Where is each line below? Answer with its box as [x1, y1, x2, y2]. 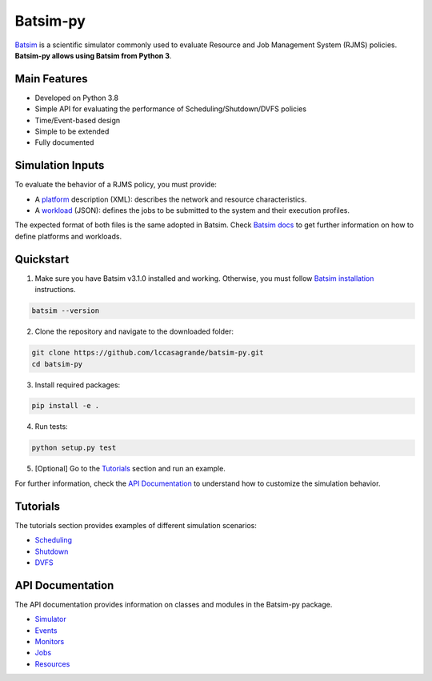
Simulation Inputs [14, 158, 105, 172]
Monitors [34, 636, 65, 646]
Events [34, 625, 58, 635]
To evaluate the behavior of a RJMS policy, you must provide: [14, 180, 218, 190]
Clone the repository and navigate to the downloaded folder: [34, 326, 234, 336]
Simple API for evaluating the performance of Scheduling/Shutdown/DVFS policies [34, 104, 307, 114]
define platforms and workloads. [14, 231, 122, 241]
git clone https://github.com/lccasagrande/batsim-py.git [31, 348, 264, 358]
